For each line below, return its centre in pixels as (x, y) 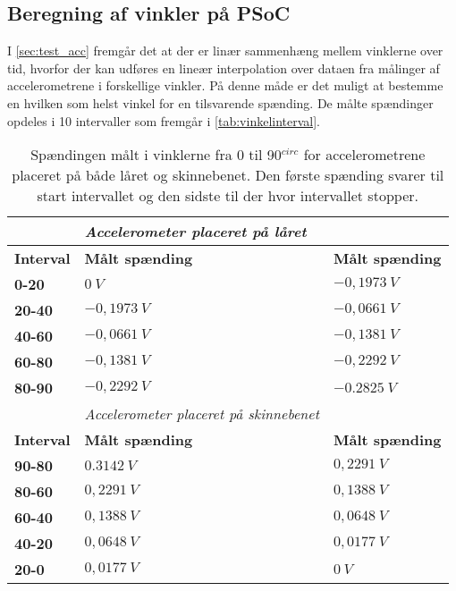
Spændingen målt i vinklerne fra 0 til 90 (156, 155)
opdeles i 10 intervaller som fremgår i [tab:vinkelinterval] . (164, 120)
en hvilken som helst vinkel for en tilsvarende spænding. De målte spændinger (220, 102)
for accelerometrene (364, 155)
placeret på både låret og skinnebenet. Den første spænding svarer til (228, 175)
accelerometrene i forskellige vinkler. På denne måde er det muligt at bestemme (225, 85)
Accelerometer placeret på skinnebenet (202, 414)
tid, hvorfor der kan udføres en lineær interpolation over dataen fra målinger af (224, 68)
